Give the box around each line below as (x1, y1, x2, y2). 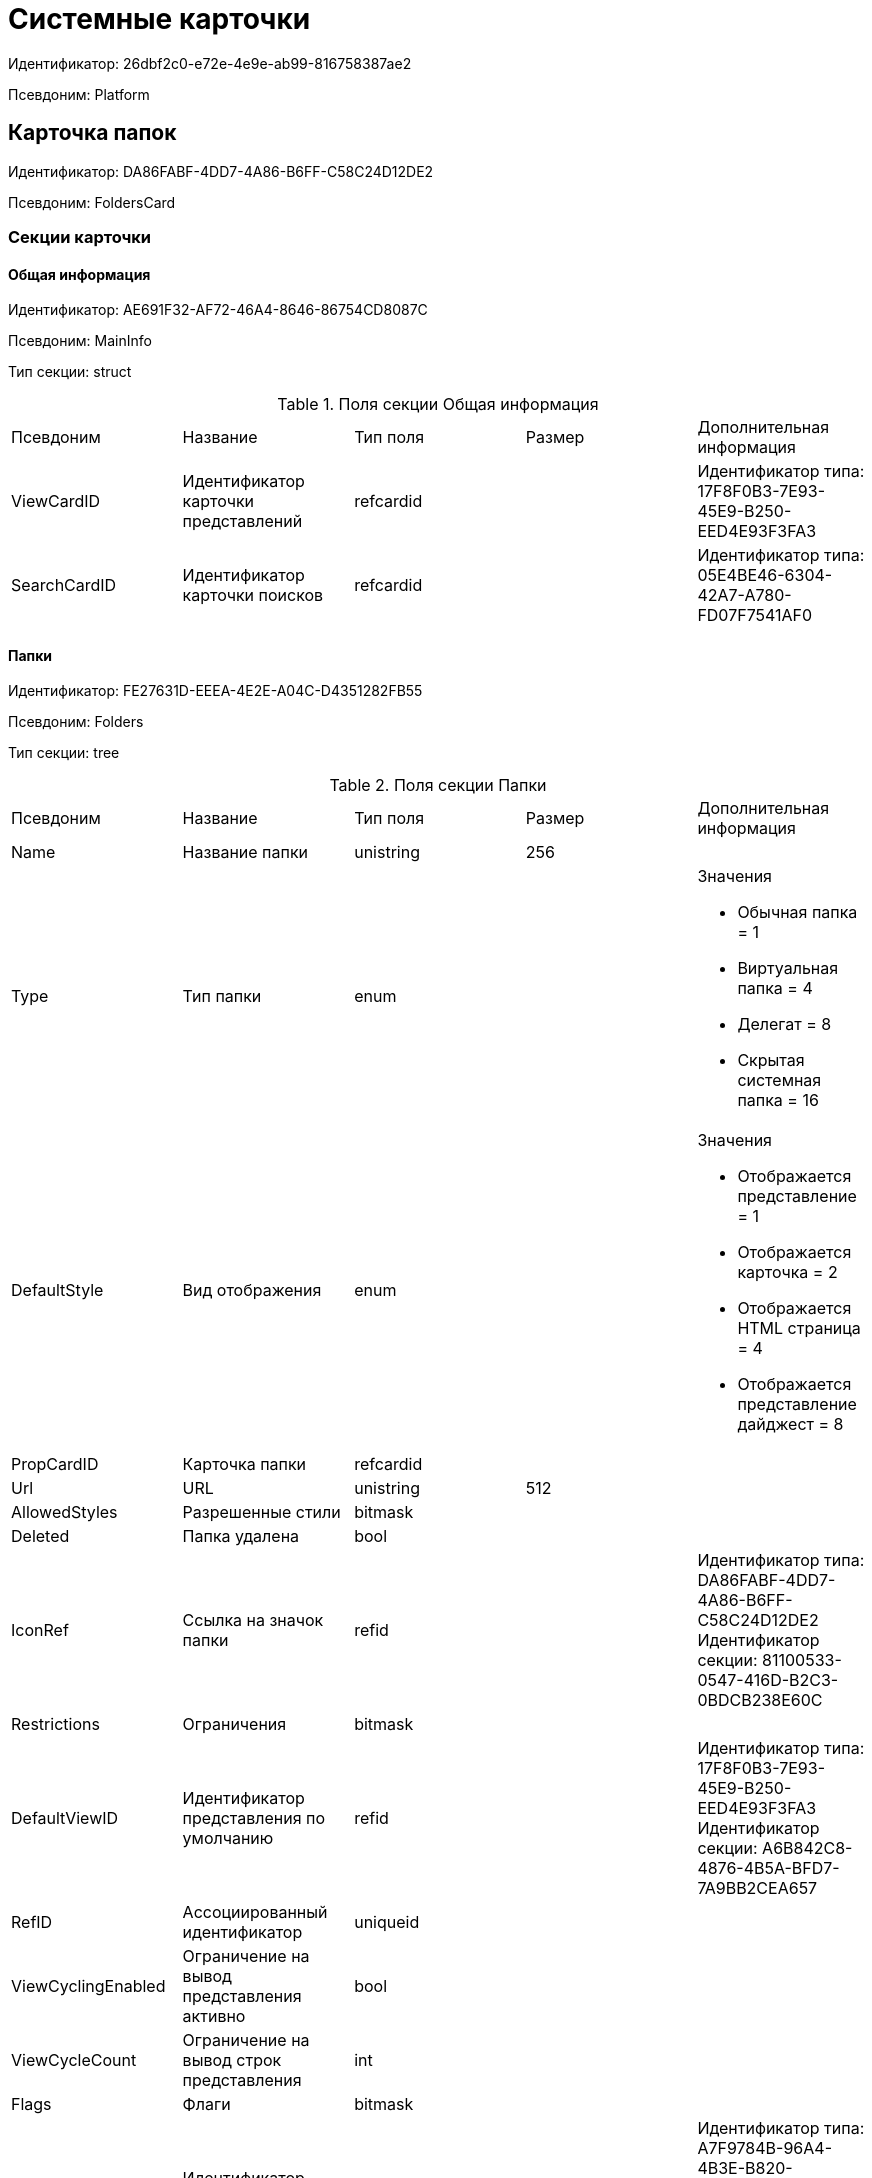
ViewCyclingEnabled (11, 1976, 166, 1997)
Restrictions (11, 1714, 100, 1735)
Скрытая (737, 1050, 805, 1071)
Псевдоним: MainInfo (8, 332, 152, 350)
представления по (182, 1808, 326, 1829)
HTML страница (737, 1318, 861, 1339)
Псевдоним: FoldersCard (8, 193, 176, 211)
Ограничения (182, 1714, 287, 1735)
